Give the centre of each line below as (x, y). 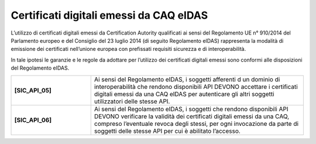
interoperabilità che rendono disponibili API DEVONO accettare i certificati (196, 87)
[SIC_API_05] (33, 90)
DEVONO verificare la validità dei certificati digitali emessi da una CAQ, (192, 116)
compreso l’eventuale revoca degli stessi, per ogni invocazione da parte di (196, 124)
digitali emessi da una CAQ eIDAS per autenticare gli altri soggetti (184, 94)
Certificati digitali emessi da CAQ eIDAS (109, 15)
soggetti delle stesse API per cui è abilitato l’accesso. (167, 131)
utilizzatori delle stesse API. (132, 101)
